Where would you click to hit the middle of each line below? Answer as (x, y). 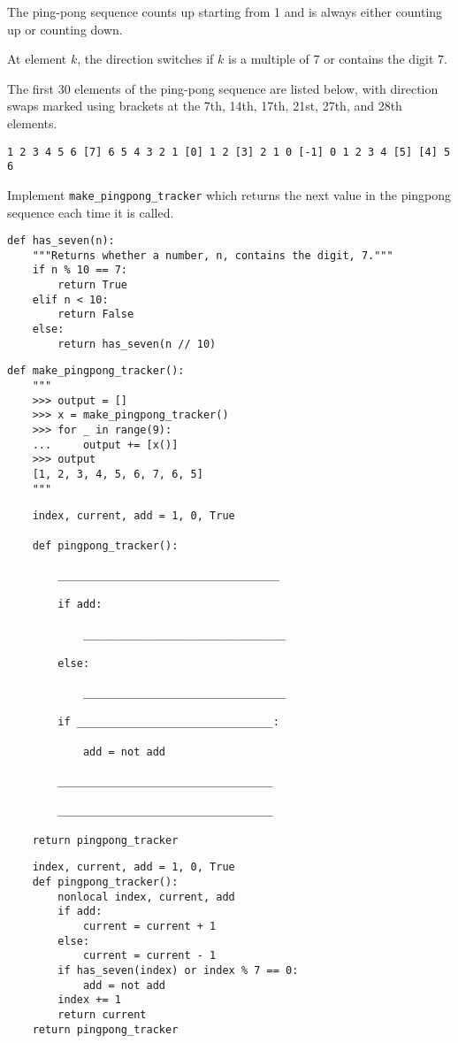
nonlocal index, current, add (146, 897)
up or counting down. (65, 29)
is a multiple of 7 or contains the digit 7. (338, 59)
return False (96, 314)
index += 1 (89, 1000)
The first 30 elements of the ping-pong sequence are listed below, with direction (223, 88)
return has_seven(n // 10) (137, 344)
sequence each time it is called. (91, 212)
